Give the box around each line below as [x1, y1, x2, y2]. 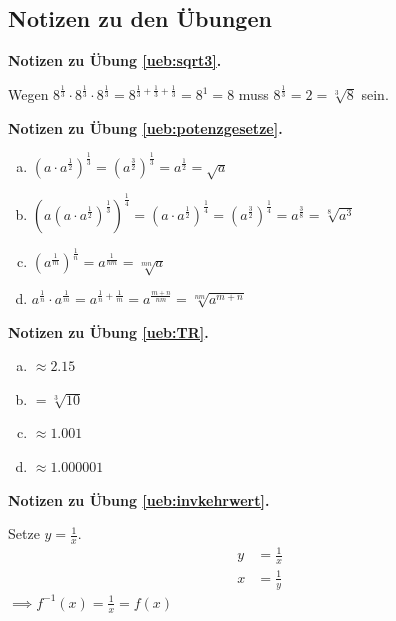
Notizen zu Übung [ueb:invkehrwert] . [8, 489, 270, 510]
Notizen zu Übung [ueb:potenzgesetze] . [8, 117, 283, 138]
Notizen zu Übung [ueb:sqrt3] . [8, 50, 222, 71]
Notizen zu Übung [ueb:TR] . [8, 321, 209, 342]
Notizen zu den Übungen [8, 3, 272, 34]
